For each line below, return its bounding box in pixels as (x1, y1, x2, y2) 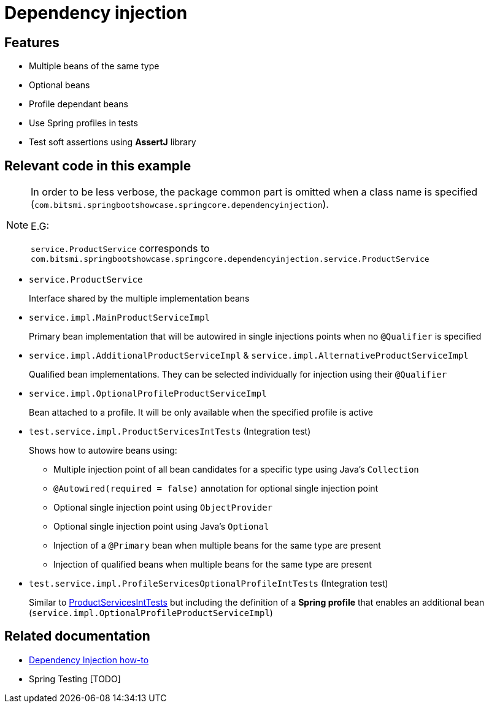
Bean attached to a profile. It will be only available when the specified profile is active (29, 407, 373, 418)
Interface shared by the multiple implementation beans (29, 293, 250, 304)
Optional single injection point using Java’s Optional (53, 521, 269, 532)
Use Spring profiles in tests (29, 118, 138, 129)
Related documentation (4, 628, 150, 644)
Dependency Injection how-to (29, 654, 149, 665)
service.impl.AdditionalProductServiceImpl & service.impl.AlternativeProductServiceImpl (29, 350, 469, 361)
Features (4, 34, 60, 50)
